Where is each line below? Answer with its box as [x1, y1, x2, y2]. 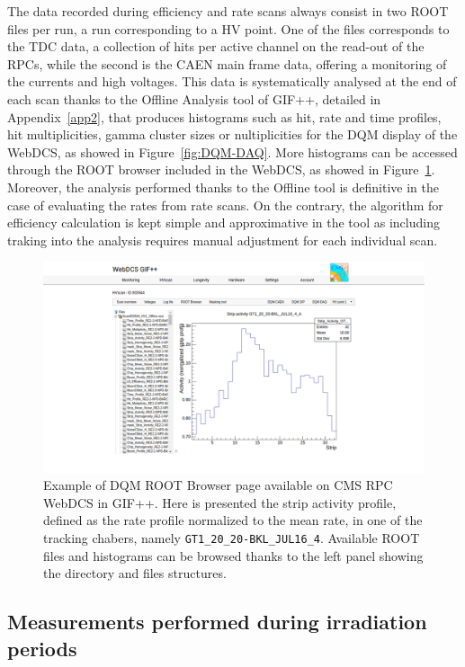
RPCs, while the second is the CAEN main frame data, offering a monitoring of [7, 54, 447, 73]
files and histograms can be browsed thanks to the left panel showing [43, 546, 424, 565]
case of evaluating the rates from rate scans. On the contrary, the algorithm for [7, 195, 443, 214]
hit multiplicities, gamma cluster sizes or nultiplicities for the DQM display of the [7, 125, 458, 144]
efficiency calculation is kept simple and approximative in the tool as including [7, 213, 440, 232]
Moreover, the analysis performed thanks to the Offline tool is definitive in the [7, 177, 439, 196]
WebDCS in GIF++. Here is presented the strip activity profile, [43, 493, 397, 511]
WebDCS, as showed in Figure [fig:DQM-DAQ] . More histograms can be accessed [7, 142, 458, 161]
